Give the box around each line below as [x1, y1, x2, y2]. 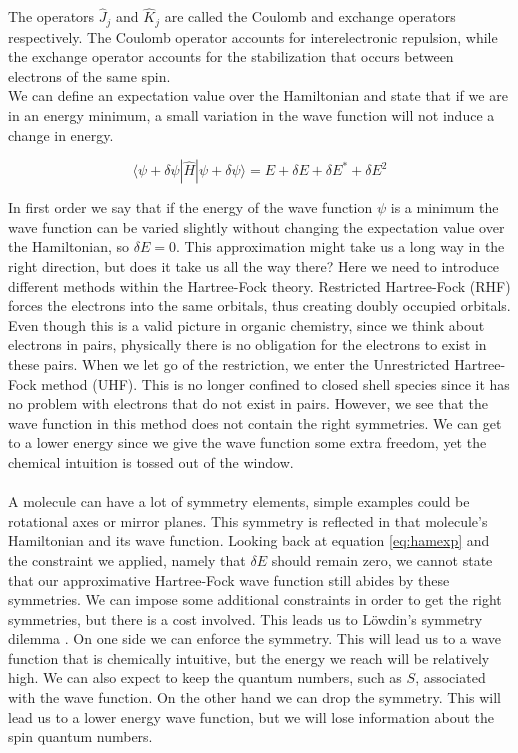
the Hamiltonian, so [8, 236, 130, 257]
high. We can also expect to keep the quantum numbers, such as [8, 667, 402, 688]
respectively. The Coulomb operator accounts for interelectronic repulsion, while [8, 26, 498, 47]
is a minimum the [390, 197, 499, 218]
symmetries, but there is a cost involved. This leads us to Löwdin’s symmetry [8, 608, 483, 629]
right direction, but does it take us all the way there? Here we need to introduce [8, 256, 500, 277]
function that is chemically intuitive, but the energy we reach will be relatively [8, 647, 490, 668]
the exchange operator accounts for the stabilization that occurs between [8, 46, 454, 67]
